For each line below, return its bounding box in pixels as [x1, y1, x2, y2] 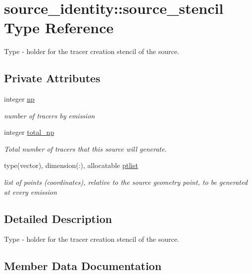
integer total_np [4, 127, 54, 137]
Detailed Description [4, 211, 112, 226]
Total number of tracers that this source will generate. [4, 143, 167, 154]
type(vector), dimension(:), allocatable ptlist [4, 160, 138, 170]
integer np [4, 94, 35, 104]
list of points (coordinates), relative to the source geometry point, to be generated [4, 177, 248, 187]
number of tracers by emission [4, 110, 95, 120]
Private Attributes [4, 70, 101, 86]
